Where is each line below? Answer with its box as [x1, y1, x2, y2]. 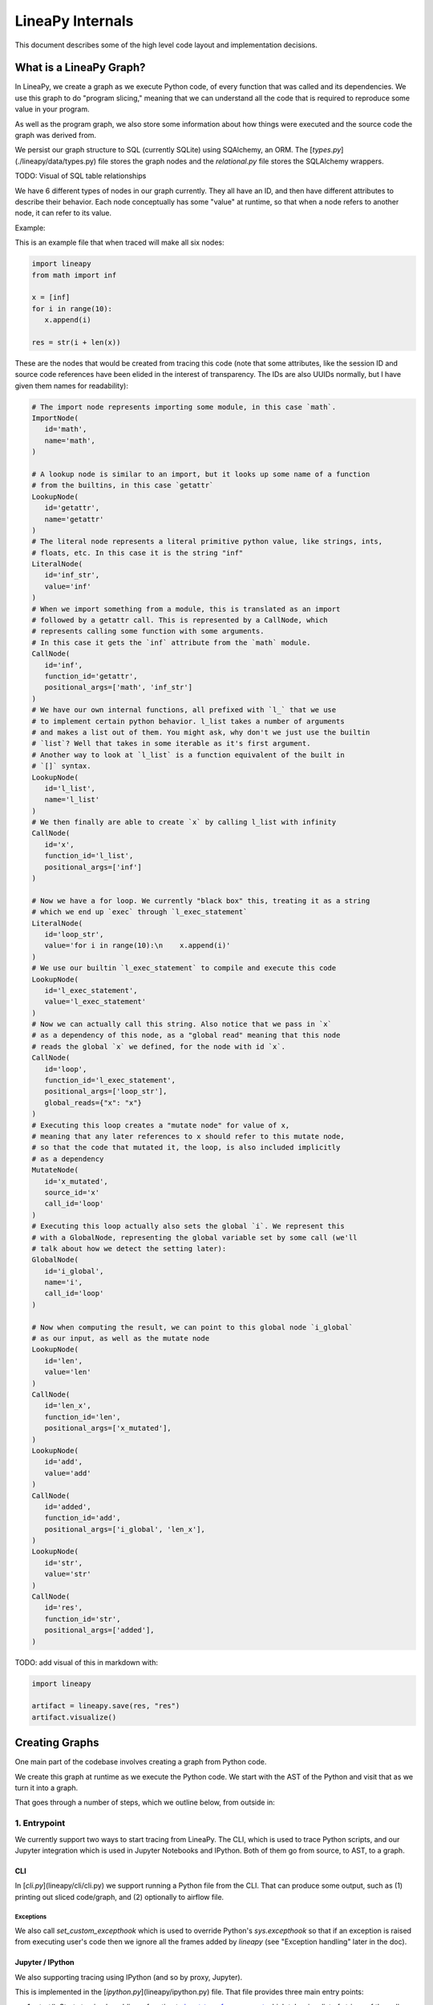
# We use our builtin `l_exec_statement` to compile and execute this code [31, 963, 337, 973]
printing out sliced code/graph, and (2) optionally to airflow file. [14, 1892, 225, 1902]
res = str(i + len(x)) [31, 338, 121, 346]
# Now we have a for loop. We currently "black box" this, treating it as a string [31, 896, 370, 905]
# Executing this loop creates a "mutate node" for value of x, [31, 1120, 290, 1130]
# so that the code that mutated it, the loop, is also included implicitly [31, 1143, 341, 1152]
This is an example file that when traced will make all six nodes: [14, 237, 225, 248]
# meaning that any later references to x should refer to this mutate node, [31, 1132, 345, 1140]
